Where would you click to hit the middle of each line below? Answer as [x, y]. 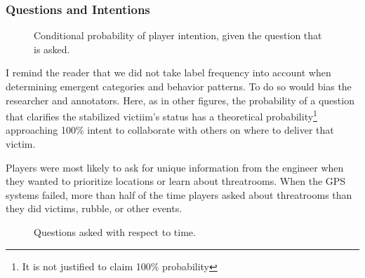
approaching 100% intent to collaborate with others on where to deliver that [170, 130]
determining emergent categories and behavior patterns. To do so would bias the [179, 86]
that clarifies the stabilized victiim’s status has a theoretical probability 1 [161, 115]
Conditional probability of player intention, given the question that [178, 35]
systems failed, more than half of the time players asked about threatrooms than [179, 194]
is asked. [52, 49]
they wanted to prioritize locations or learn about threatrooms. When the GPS [176, 181]
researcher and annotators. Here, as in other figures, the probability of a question [180, 100]
